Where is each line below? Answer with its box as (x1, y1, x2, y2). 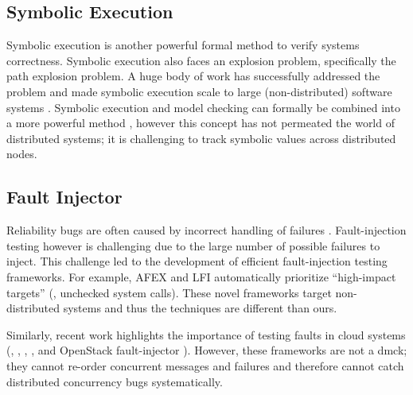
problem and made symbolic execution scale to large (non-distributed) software (6, 83, 392, 99)
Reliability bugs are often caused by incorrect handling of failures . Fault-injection (6, 222, 407, 238)
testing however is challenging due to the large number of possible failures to (6, 237, 380, 254)
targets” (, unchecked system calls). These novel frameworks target (6, 284, 332, 300)
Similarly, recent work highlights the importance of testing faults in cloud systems (6, 326, 406, 343)
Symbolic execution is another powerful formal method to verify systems (6, 37, 360, 53)
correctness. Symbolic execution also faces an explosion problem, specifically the (6, 52, 396, 68)
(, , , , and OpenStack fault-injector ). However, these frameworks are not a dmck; (6, 342, 407, 358)
